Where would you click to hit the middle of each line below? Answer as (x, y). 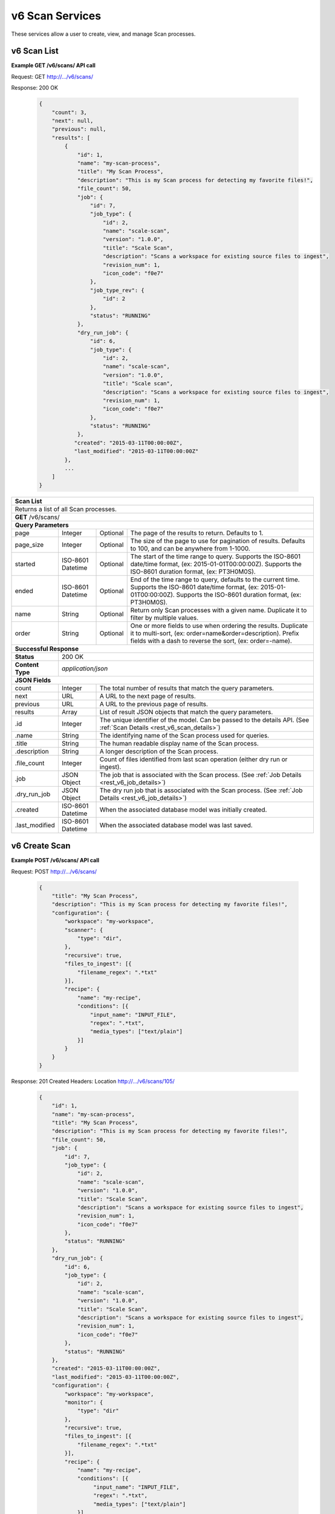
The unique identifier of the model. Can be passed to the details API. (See (204, 719)
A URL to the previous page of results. (154, 704)
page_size (29, 544)
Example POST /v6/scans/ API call (55, 861)
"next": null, (73, 121)
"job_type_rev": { (117, 290)
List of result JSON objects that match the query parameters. (186, 712)
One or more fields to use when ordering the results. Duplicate (219, 626)
